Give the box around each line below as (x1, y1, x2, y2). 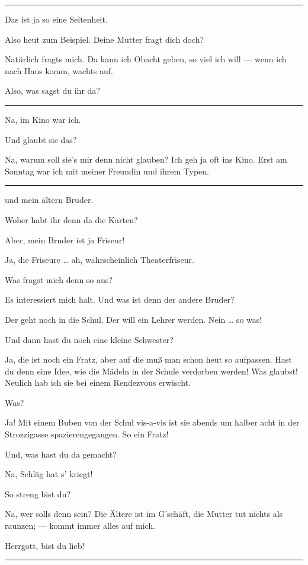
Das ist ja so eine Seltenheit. (5, 13, 108, 25)
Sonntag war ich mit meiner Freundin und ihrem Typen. (5, 164, 209, 177)
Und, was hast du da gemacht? (5, 447, 117, 460)
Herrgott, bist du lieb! (5, 539, 85, 551)
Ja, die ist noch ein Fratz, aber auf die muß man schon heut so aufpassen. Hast (5, 353, 292, 366)
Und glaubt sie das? (5, 133, 77, 145)
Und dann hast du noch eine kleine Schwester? (5, 333, 174, 345)
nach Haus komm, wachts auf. (5, 64, 113, 77)
